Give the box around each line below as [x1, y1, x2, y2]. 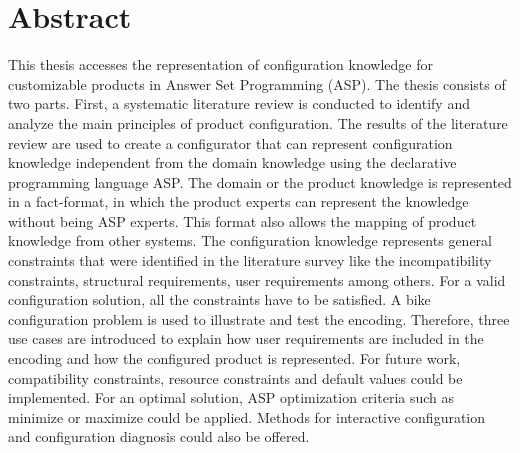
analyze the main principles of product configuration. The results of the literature [8, 112, 508, 133]
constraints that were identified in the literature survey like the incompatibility [8, 250, 492, 271]
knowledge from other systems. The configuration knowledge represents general [8, 230, 492, 251]
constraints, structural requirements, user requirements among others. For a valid [8, 269, 506, 290]
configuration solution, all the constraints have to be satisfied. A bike [8, 289, 431, 310]
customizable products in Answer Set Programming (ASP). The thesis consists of [8, 73, 506, 94]
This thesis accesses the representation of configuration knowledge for [8, 54, 433, 75]
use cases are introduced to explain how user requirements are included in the [8, 328, 484, 349]
